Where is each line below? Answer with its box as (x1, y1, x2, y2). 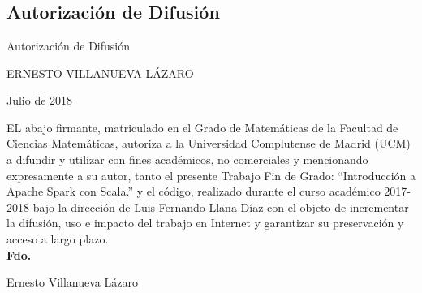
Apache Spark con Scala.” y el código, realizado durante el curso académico (6, 183, 381, 200)
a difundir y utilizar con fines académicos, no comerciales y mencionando (6, 150, 368, 167)
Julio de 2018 (6, 92, 73, 109)
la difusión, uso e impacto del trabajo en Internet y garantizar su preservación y (6, 214, 404, 231)
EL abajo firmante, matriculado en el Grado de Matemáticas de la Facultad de (6, 118, 398, 136)
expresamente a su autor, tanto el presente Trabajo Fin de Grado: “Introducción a (6, 166, 416, 183)
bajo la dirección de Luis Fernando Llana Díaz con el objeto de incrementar (32, 198, 409, 215)
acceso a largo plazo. (6, 230, 109, 247)
